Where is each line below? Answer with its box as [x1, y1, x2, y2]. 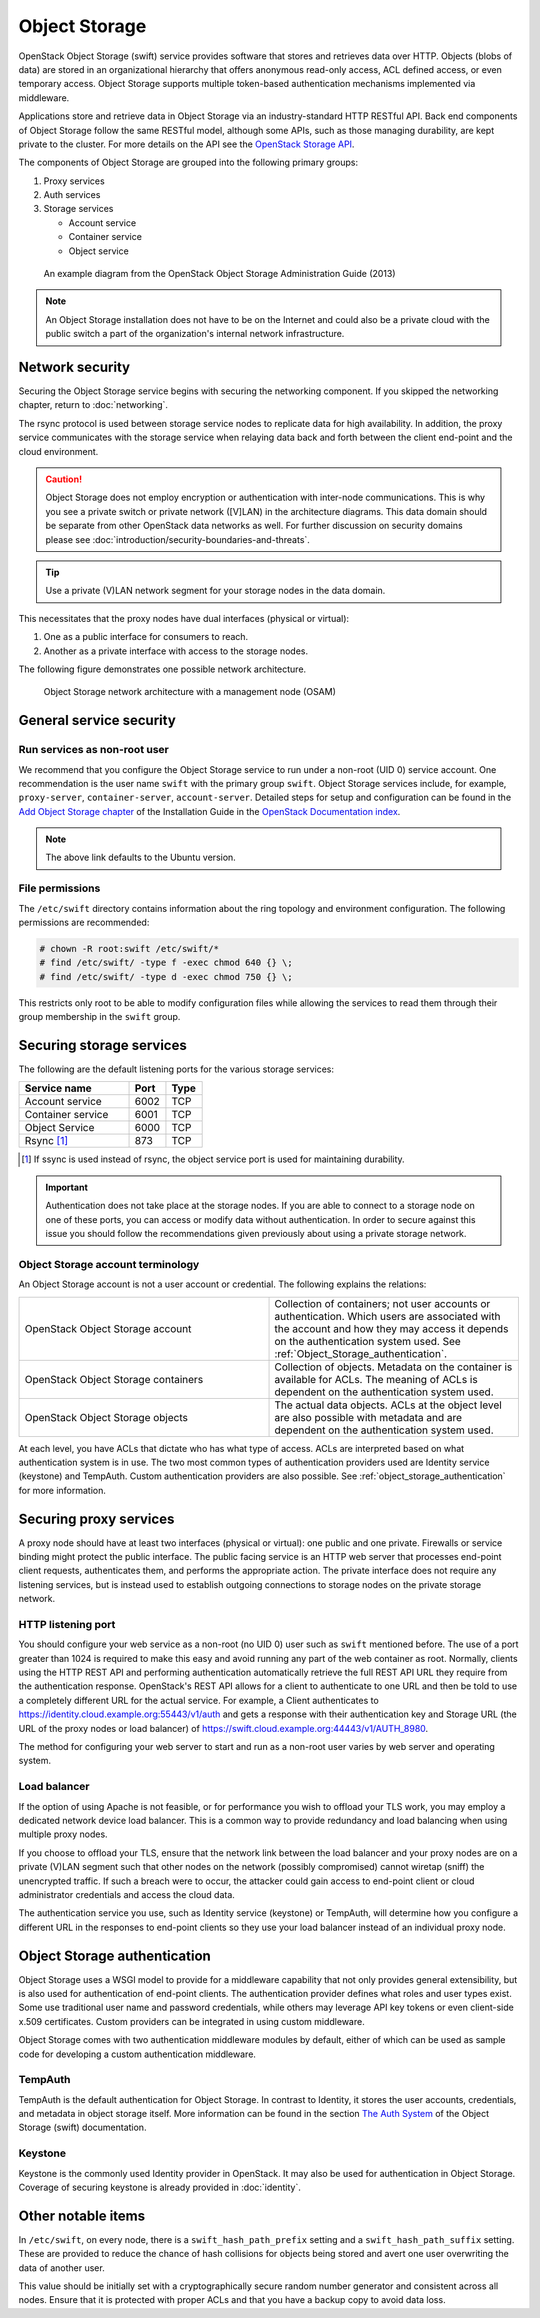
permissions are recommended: [18, 916, 150, 928]
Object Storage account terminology [18, 1257, 200, 1271]
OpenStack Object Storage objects [24, 1410, 189, 1424]
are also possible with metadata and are [274, 1410, 463, 1424]
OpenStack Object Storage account [24, 1321, 192, 1335]
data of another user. [18, 2261, 105, 2274]
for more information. [18, 1484, 107, 1496]
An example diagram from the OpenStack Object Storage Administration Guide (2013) [43, 268, 396, 280]
